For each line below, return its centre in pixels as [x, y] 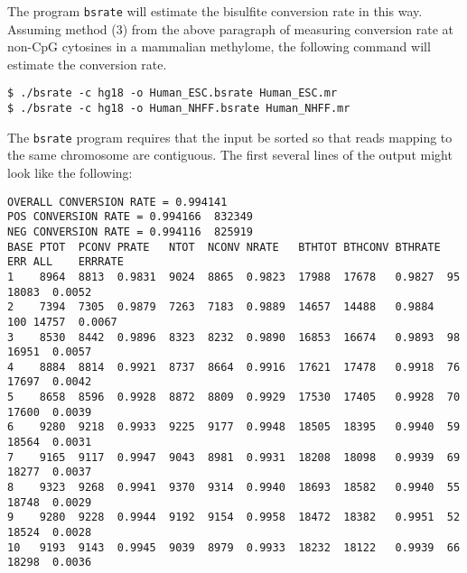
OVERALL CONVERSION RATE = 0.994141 [117, 202]
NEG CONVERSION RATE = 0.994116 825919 [131, 231]
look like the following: [70, 172]
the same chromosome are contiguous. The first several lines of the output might [230, 155]
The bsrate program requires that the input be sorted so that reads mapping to [230, 137]
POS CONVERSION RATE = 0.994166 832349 [131, 217]
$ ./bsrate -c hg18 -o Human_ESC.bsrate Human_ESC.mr [173, 93]
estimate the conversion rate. [87, 64]
